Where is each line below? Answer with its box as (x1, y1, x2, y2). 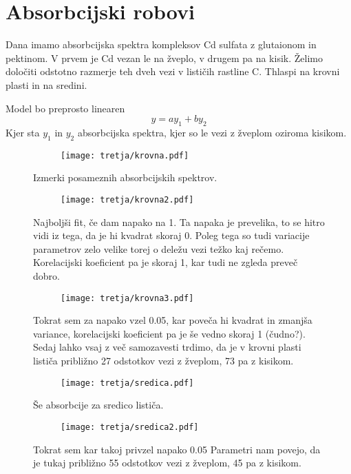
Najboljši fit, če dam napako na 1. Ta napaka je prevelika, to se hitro (33, 214, 325, 229)
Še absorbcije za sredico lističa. (33, 398, 164, 412)
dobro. (33, 268, 60, 282)
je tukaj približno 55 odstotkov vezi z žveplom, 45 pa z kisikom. (33, 455, 301, 470)
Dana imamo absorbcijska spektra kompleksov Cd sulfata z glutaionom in (6, 37, 317, 52)
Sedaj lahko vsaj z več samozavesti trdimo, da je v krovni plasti (33, 340, 301, 354)
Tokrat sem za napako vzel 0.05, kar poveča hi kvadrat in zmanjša (33, 313, 312, 327)
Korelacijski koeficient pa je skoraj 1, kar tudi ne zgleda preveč (33, 255, 298, 269)
